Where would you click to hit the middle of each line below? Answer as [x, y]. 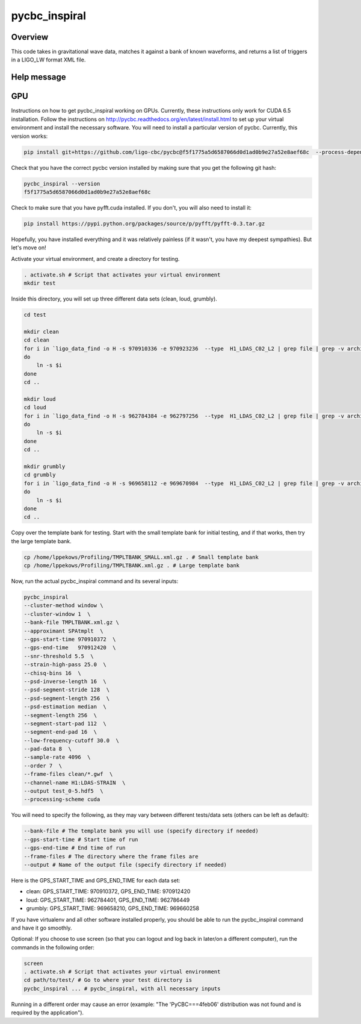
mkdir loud [40, 399]
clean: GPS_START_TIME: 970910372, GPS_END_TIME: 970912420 [108, 891]
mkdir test [40, 283]
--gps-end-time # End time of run [75, 848]
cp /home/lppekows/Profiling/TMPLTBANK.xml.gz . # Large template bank [132, 566]
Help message [39, 77]
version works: [29, 136]
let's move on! [29, 248]
